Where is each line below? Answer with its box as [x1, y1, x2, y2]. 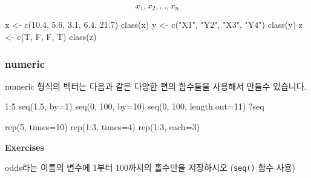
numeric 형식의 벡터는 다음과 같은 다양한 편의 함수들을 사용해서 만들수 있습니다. [5, 79, 307, 92]
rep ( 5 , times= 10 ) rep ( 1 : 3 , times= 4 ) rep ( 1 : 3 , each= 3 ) [5, 120, 200, 133]
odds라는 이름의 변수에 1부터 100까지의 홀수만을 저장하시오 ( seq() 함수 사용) [5, 161, 296, 174]
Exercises [5, 140, 44, 153]
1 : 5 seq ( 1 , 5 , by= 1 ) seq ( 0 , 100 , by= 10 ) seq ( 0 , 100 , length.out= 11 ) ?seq [5, 100, 264, 113]
